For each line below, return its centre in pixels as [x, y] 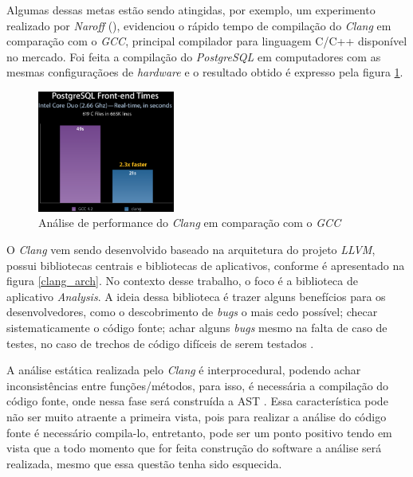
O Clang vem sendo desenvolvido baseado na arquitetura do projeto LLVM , [191, 250]
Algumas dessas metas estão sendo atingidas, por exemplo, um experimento [191, 10]
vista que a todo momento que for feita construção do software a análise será [194, 448]
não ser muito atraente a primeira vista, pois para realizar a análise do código [197, 416]
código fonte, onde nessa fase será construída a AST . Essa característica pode [197, 401]
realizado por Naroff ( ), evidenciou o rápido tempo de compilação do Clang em [199, 25]
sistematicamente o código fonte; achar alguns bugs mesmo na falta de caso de [197, 327]
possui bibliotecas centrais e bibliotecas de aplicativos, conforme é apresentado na [206, 265]
